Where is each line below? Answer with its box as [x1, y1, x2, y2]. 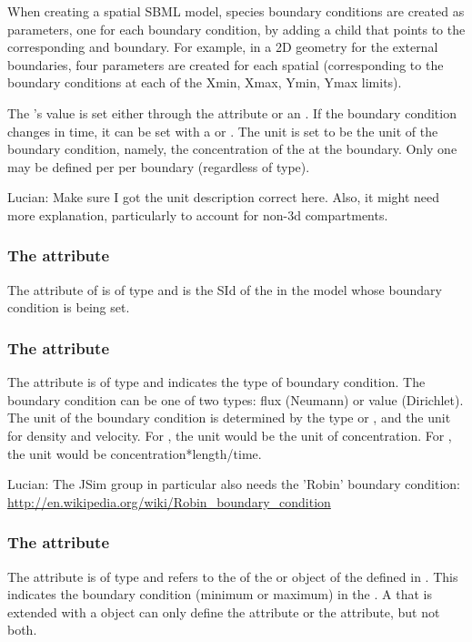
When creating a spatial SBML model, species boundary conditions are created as [7, 2, 465, 20]
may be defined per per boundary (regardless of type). [7, 157, 310, 176]
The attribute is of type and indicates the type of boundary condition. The [7, 372, 426, 392]
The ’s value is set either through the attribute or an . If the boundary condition [7, 103, 457, 122]
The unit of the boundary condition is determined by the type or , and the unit [7, 408, 451, 427]
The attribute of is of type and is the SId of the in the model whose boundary [7, 280, 442, 299]
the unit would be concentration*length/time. [7, 443, 262, 463]
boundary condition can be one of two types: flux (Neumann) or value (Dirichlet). [7, 390, 464, 409]
